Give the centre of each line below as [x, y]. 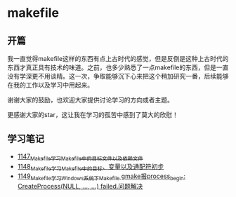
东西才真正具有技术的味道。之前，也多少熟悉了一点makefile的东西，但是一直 [118, 67]
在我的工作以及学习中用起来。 [50, 85]
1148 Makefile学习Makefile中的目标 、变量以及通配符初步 [91, 167]
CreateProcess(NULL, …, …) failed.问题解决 [80, 186]
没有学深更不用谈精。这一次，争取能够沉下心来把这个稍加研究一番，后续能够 [118, 76]
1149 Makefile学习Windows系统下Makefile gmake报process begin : [101, 177]
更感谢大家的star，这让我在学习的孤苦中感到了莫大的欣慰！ [93, 115]
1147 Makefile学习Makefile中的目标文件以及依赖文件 [80, 157]
